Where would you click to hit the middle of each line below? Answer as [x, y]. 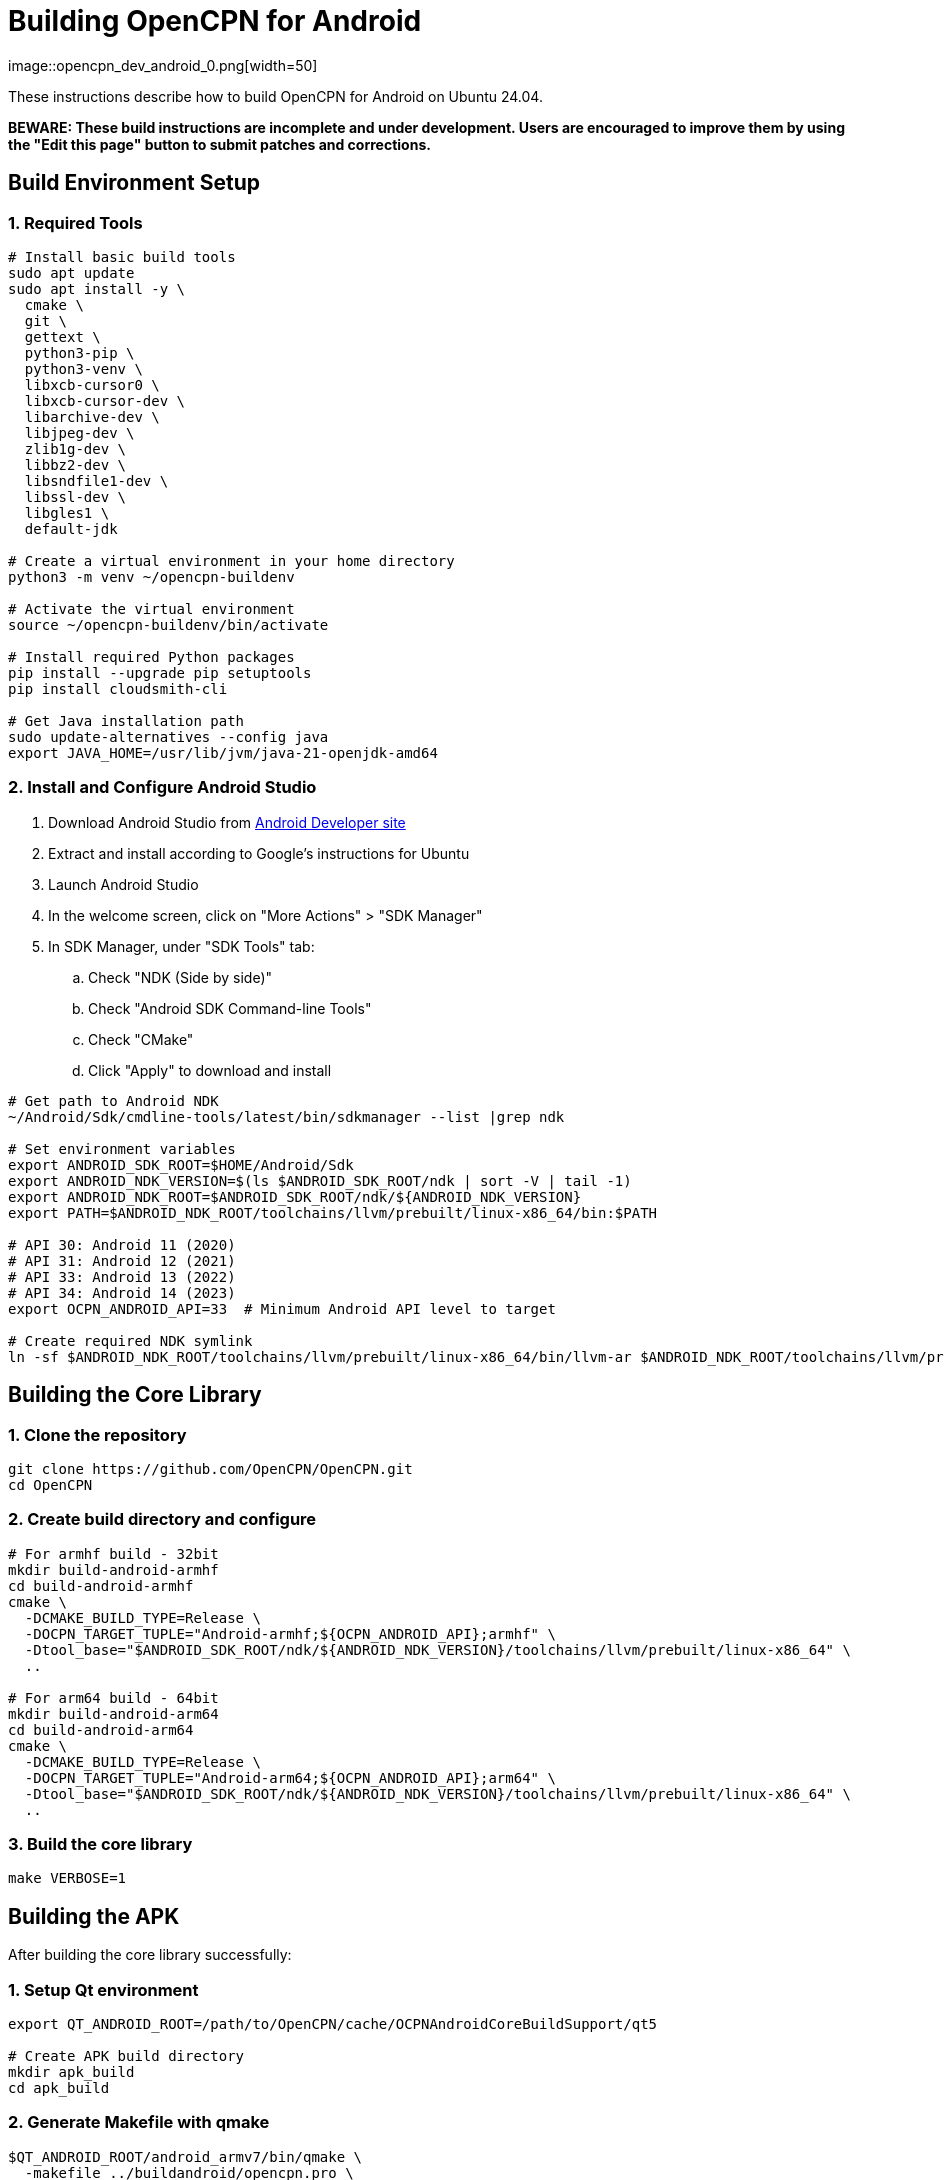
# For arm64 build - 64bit [113, 1697]
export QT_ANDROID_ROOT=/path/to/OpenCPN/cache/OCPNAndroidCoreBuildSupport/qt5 [333, 2024]
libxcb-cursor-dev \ [105, 400]
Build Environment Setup [134, 183]
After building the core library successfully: [150, 1955]
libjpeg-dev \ [79, 432]
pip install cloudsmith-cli [118, 688]
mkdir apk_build [71, 2072]
